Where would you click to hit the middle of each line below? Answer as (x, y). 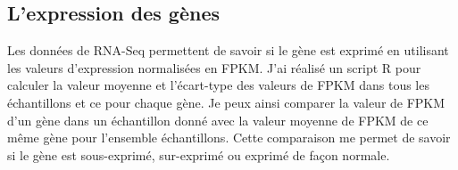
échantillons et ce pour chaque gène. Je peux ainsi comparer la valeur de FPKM (226, 102)
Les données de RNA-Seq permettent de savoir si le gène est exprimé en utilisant (228, 50)
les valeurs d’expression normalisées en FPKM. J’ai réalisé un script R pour (214, 67)
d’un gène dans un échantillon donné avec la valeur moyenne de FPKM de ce (218, 120)
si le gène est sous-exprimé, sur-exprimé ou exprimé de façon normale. (199, 154)
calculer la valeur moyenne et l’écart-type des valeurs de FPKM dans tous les (218, 85)
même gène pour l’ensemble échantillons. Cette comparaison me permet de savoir (229, 138)
